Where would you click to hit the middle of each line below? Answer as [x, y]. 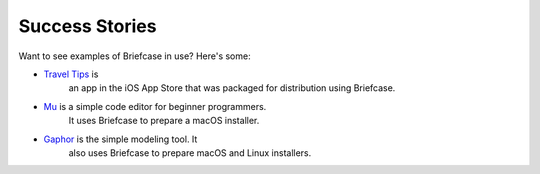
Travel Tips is [71, 74]
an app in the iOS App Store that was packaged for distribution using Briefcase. [232, 88]
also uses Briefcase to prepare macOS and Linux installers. [190, 152]
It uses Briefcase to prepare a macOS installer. [164, 121]
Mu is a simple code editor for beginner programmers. [155, 106]
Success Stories [87, 26]
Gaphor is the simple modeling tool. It [120, 139]
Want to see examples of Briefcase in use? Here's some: [134, 56]
